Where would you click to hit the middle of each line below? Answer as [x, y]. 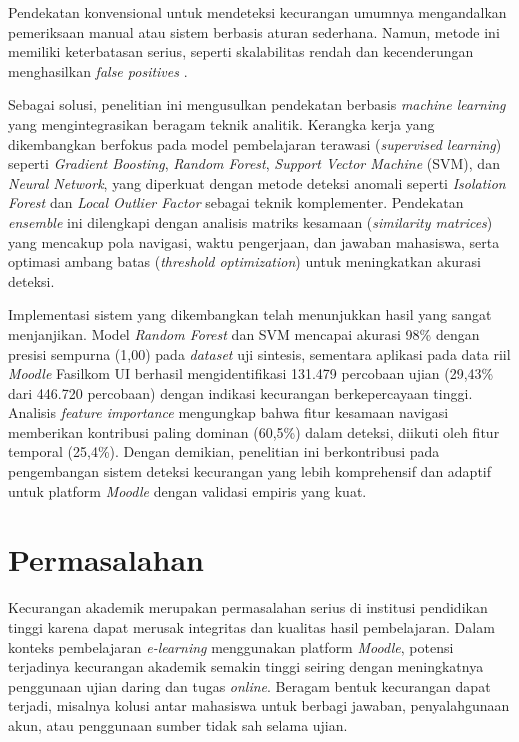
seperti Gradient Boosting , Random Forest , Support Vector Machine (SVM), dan [254, 163]
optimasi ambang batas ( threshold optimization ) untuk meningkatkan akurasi [244, 261]
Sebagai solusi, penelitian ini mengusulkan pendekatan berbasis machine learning [257, 104]
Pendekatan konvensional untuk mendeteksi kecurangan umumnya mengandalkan [257, 12]
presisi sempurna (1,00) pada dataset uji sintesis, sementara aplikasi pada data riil [259, 353]
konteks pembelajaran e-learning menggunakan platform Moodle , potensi [231, 646]
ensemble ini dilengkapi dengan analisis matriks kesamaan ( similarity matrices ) [250, 221]
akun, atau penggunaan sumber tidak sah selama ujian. [178, 724]
